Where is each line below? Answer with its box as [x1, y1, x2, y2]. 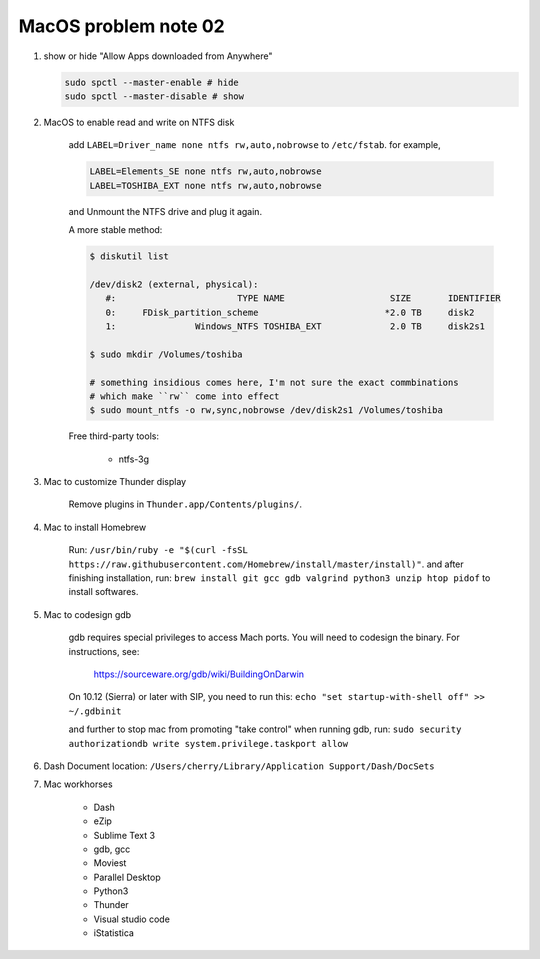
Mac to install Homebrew [43, 521, 147, 533]
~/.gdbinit [68, 705, 122, 717]
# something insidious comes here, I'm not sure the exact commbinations [89, 376, 459, 388]
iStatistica [93, 927, 135, 939]
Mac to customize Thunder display [43, 476, 187, 488]
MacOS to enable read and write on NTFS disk [43, 116, 235, 128]
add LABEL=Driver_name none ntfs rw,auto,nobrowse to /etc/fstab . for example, [68, 139, 441, 151]
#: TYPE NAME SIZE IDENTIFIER [105, 293, 502, 304]
